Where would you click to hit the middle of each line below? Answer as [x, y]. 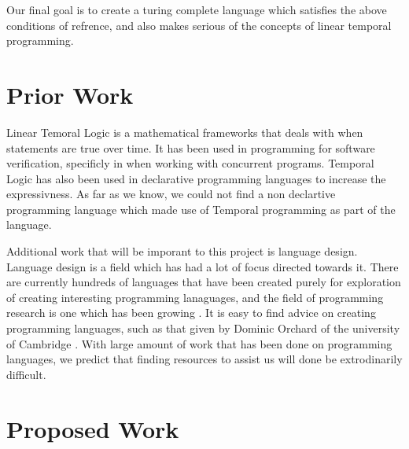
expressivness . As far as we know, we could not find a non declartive [171, 194]
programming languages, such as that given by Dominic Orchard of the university [203, 328]
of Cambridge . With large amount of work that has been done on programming [199, 343]
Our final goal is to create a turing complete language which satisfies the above [197, 9]
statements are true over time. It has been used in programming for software [191, 147]
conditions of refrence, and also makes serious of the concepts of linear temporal [199, 25]
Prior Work [70, 94]
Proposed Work [93, 428]
